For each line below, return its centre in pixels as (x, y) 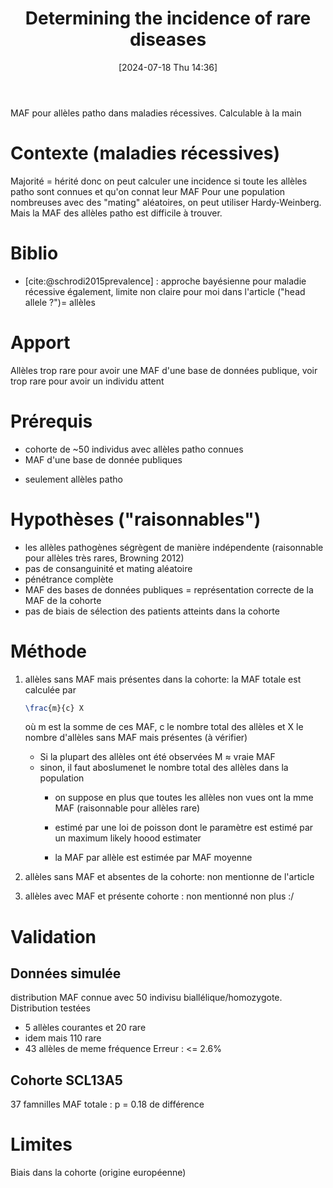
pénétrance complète (69, 579)
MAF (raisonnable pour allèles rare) (127, 808)
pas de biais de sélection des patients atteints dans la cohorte (152, 611)
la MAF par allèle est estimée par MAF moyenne (153, 858)
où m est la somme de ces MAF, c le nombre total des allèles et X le (164, 727)
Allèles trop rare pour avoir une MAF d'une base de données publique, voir (164, 370)
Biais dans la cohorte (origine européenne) (98, 1173)
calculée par (50, 689)
